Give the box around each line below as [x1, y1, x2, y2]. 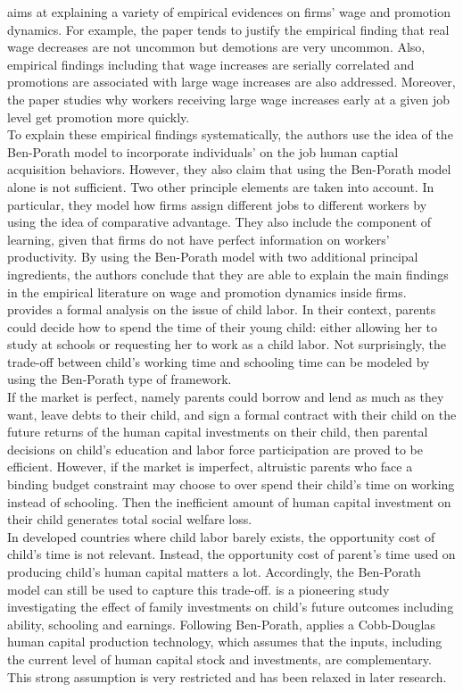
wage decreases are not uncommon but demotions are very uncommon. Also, [7, 38, 426, 56]
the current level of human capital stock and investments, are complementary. [7, 649, 432, 668]
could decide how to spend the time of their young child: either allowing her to [7, 317, 438, 336]
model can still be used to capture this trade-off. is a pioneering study [7, 579, 390, 598]
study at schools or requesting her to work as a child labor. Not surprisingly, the [7, 335, 446, 354]
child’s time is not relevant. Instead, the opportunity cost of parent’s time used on [7, 545, 456, 563]
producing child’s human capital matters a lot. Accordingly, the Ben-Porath [7, 563, 421, 580]
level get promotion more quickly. [7, 107, 190, 126]
